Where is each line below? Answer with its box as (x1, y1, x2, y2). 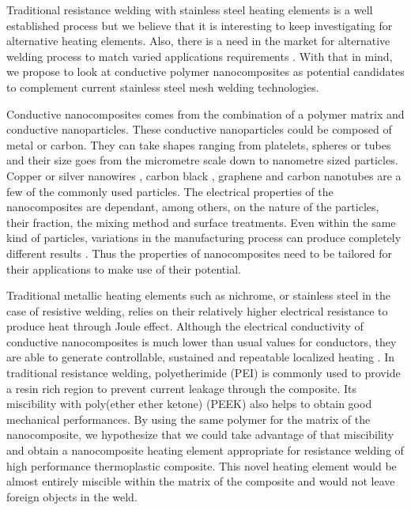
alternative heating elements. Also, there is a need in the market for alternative (6, 32, 390, 49)
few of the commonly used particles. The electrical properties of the (6, 183, 334, 199)
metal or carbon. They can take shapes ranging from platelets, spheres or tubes (6, 136, 391, 153)
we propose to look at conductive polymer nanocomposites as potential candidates (6, 63, 405, 80)
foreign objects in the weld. (6, 488, 138, 504)
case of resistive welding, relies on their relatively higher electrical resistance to (6, 302, 388, 319)
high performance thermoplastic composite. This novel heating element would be (6, 457, 397, 474)
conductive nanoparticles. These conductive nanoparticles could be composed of (6, 121, 392, 138)
